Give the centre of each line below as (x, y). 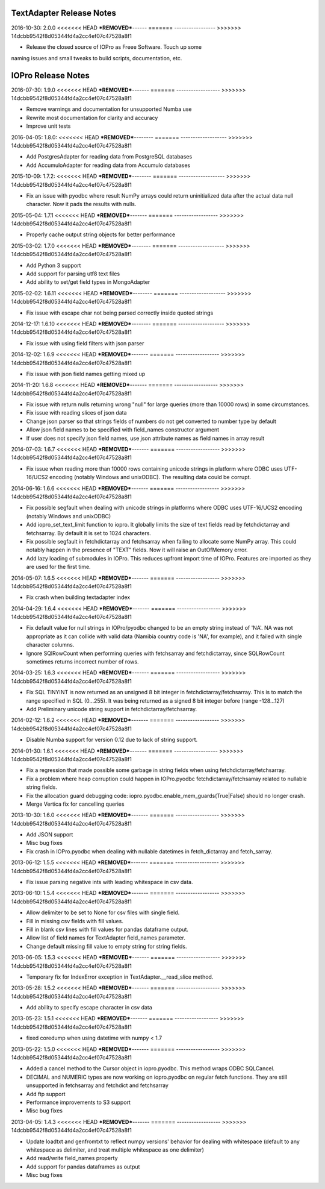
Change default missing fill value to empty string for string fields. (107, 946)
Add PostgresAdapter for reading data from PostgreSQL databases (109, 157)
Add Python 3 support (54, 265)
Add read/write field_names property (72, 1158)
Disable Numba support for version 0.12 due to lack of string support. (112, 740)
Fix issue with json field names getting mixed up (86, 374)
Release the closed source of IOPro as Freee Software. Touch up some (114, 47)
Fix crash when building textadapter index (78, 597)
